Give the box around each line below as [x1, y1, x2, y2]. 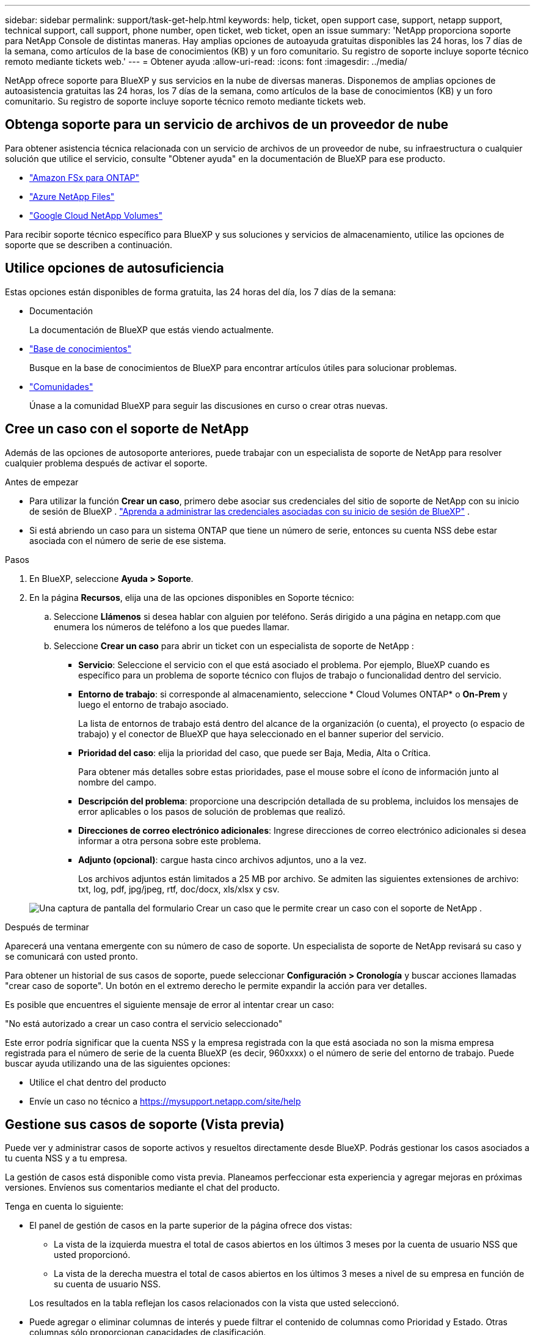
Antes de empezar [5, 476, 79, 487]
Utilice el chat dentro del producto [29, 1076, 167, 1087]
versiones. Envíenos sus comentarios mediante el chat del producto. [5, 1182, 280, 1193]
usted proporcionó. [54, 1249, 131, 1260]
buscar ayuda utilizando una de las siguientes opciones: [5, 1057, 231, 1068]
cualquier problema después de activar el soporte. [5, 457, 208, 468]
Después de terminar [5, 921, 89, 932]
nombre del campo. [78, 776, 156, 787]
